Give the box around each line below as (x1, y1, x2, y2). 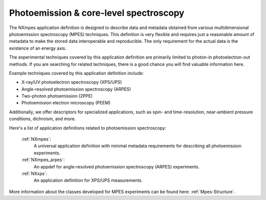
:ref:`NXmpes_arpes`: (21, 157, 65, 163)
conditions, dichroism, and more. (9, 116, 76, 122)
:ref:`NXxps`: (21, 170, 48, 176)
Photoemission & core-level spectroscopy (9, 7, 185, 18)
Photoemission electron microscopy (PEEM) (21, 100, 111, 106)
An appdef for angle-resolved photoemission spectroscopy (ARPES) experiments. (33, 164, 199, 169)
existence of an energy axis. (9, 45, 66, 51)
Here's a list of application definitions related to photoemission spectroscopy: (9, 125, 166, 131)
